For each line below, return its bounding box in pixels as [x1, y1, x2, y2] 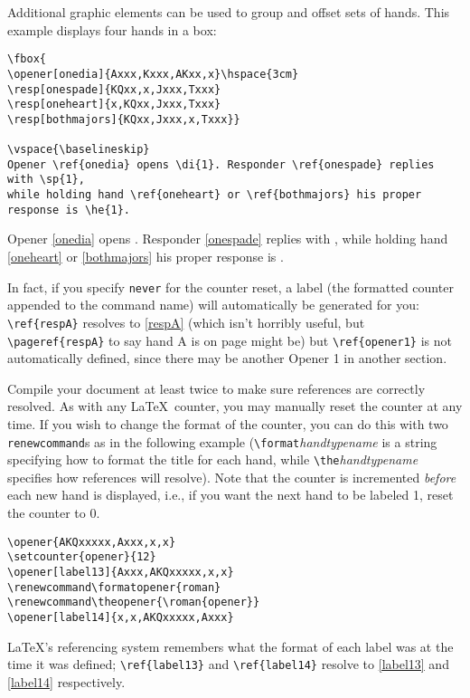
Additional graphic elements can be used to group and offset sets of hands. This [7, 3, 450, 21]
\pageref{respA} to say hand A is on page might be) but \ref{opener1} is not [7, 330, 452, 349]
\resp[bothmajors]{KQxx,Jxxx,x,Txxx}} [7, 112, 240, 126]
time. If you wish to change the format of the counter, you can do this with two [7, 414, 448, 433]
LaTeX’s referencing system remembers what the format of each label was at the [7, 636, 454, 655]
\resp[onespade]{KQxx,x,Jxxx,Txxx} [7, 82, 221, 96]
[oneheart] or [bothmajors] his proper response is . [7, 247, 284, 265]
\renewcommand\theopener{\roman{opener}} [7, 596, 260, 609]
